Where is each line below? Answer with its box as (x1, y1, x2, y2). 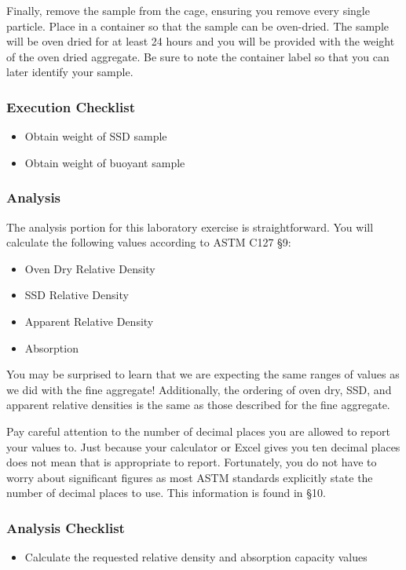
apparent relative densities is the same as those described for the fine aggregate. (6, 396, 390, 413)
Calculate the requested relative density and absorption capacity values (24, 549, 368, 565)
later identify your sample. (6, 64, 134, 80)
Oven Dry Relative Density (24, 260, 155, 276)
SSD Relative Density (24, 287, 129, 303)
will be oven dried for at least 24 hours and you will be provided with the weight (6, 33, 395, 49)
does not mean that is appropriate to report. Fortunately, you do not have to (6, 454, 377, 470)
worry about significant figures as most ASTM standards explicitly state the (6, 469, 373, 485)
